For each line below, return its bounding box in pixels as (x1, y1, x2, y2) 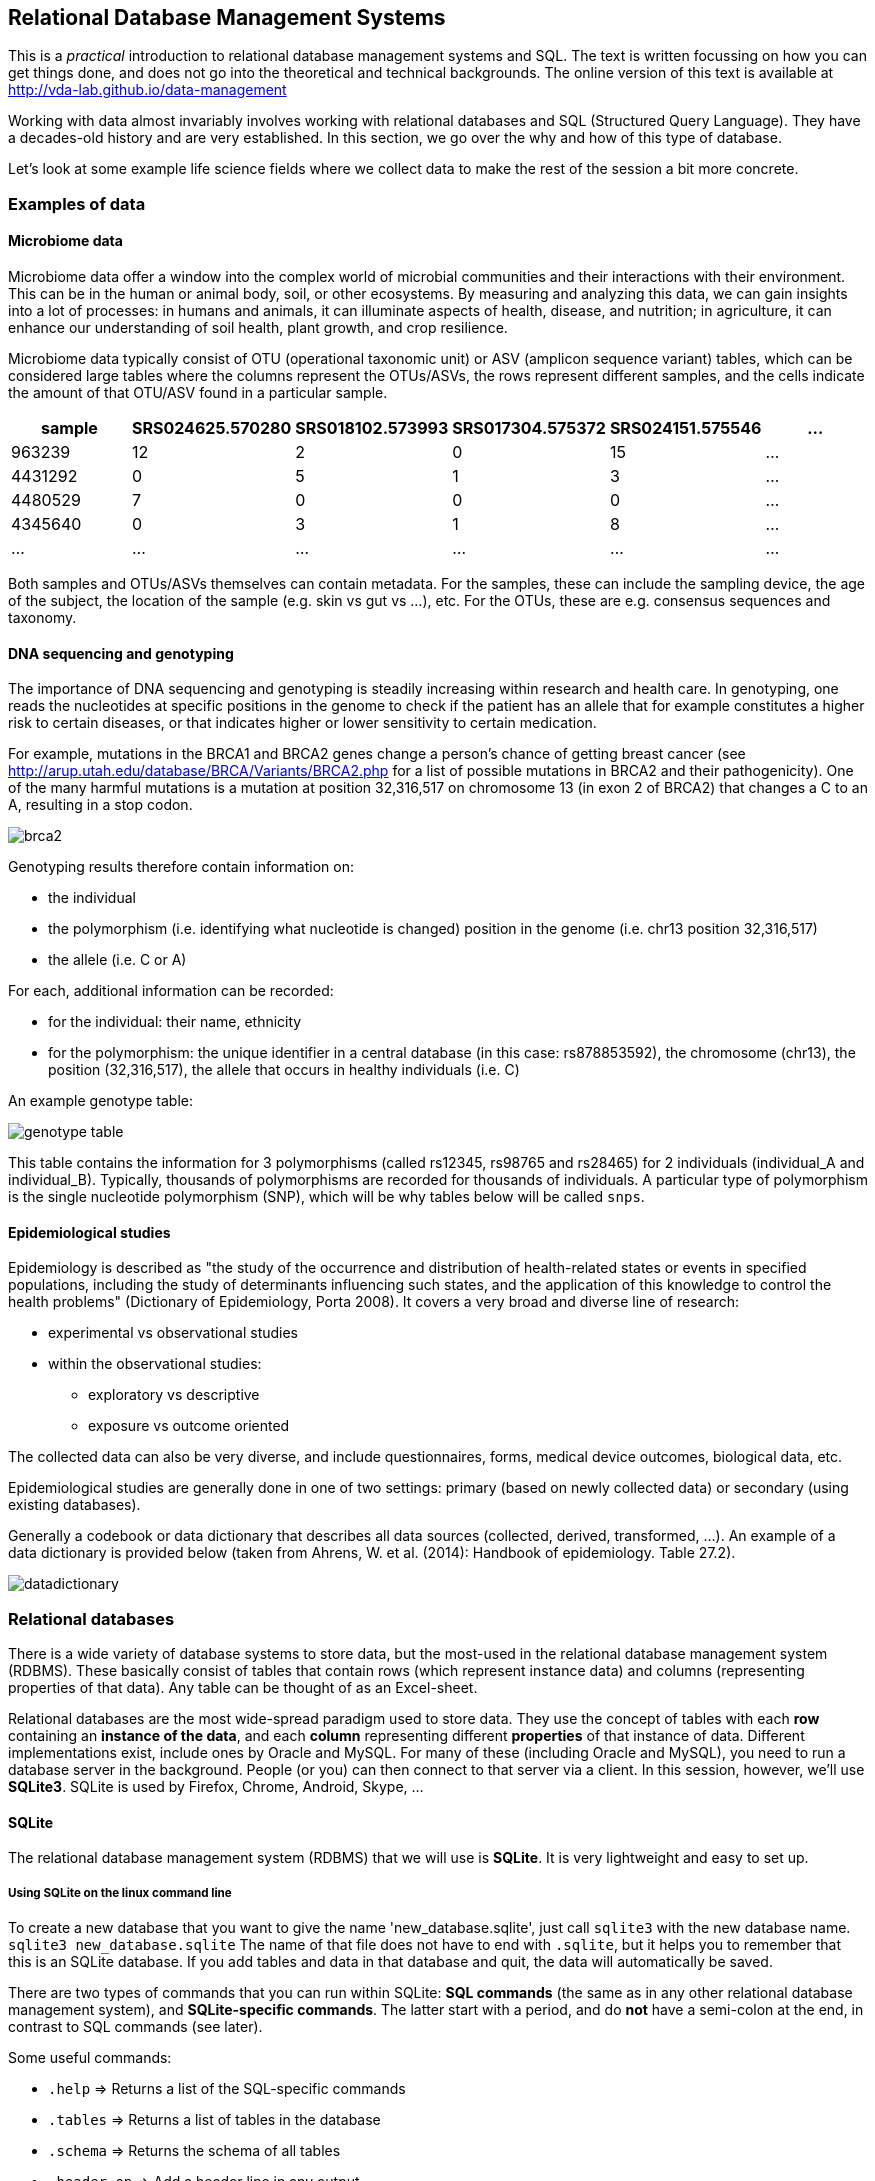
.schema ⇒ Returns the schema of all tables (48, 2142, 341, 2160)
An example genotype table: (8, 1092, 194, 1110)
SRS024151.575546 (609, 418, 762, 439)
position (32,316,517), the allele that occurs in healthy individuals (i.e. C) (48, 1061, 520, 1079)
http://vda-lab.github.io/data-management (8, 81, 287, 99)
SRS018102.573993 (295, 418, 449, 439)
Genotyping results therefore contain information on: (8, 858, 355, 876)
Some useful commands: (8, 2049, 172, 2067)
